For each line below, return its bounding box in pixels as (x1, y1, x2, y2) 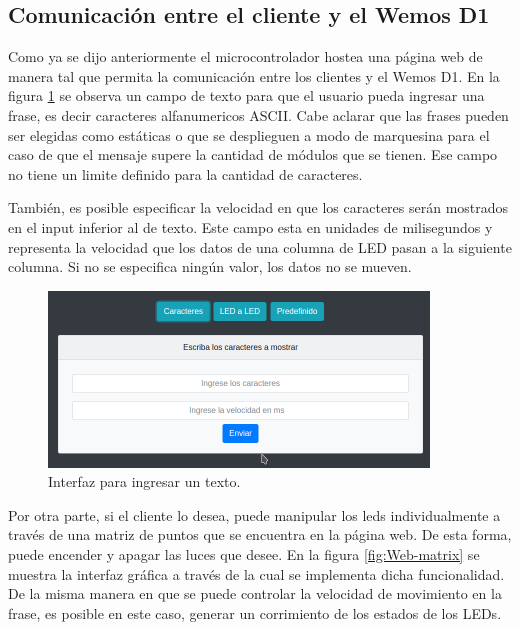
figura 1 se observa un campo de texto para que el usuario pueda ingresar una (8, 85, 485, 106)
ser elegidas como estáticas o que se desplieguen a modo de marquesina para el (8, 124, 490, 145)
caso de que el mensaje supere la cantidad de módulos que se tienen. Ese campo (8, 144, 498, 165)
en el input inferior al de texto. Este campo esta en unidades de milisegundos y (8, 216, 493, 237)
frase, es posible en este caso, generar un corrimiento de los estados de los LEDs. (8, 602, 502, 623)
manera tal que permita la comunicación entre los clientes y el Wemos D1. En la (8, 65, 500, 86)
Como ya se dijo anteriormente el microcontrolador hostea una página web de (8, 46, 483, 67)
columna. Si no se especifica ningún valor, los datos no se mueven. (8, 256, 412, 277)
